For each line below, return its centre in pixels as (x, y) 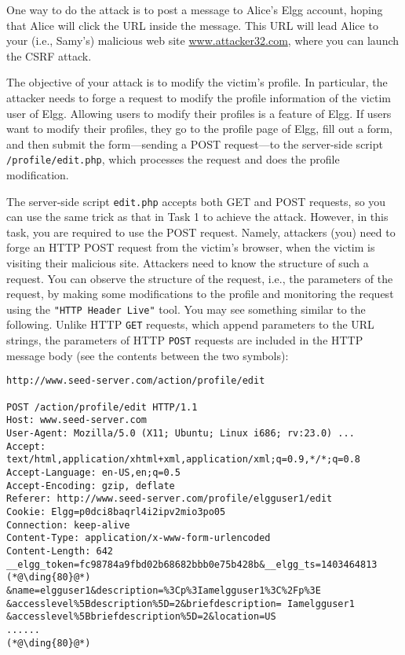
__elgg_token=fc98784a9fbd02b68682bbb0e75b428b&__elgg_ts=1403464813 (192, 564)
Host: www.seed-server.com (77, 420)
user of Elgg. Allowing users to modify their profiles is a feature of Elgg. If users (199, 113)
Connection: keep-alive (68, 525)
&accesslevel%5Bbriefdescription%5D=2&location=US (141, 617)
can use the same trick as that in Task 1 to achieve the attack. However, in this (197, 217)
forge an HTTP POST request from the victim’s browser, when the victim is (191, 247)
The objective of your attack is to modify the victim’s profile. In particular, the (197, 82)
